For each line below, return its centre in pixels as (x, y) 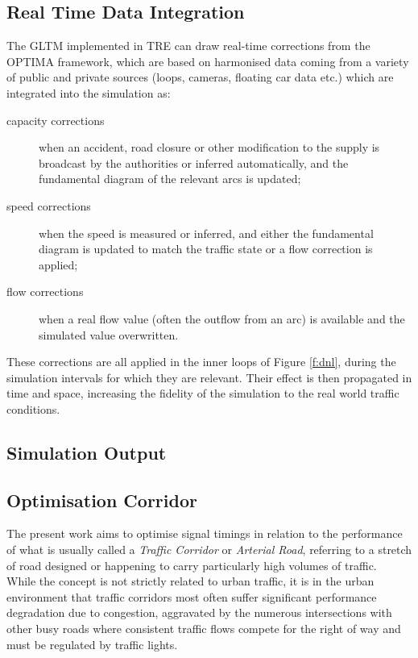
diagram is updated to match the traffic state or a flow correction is (206, 249)
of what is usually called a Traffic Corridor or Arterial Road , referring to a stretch (209, 550)
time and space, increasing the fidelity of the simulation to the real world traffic (203, 393)
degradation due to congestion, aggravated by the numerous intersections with (199, 612)
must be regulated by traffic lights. (92, 644)
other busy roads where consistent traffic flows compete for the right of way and (204, 629)
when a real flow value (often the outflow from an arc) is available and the (222, 318)
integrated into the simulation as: (89, 92)
